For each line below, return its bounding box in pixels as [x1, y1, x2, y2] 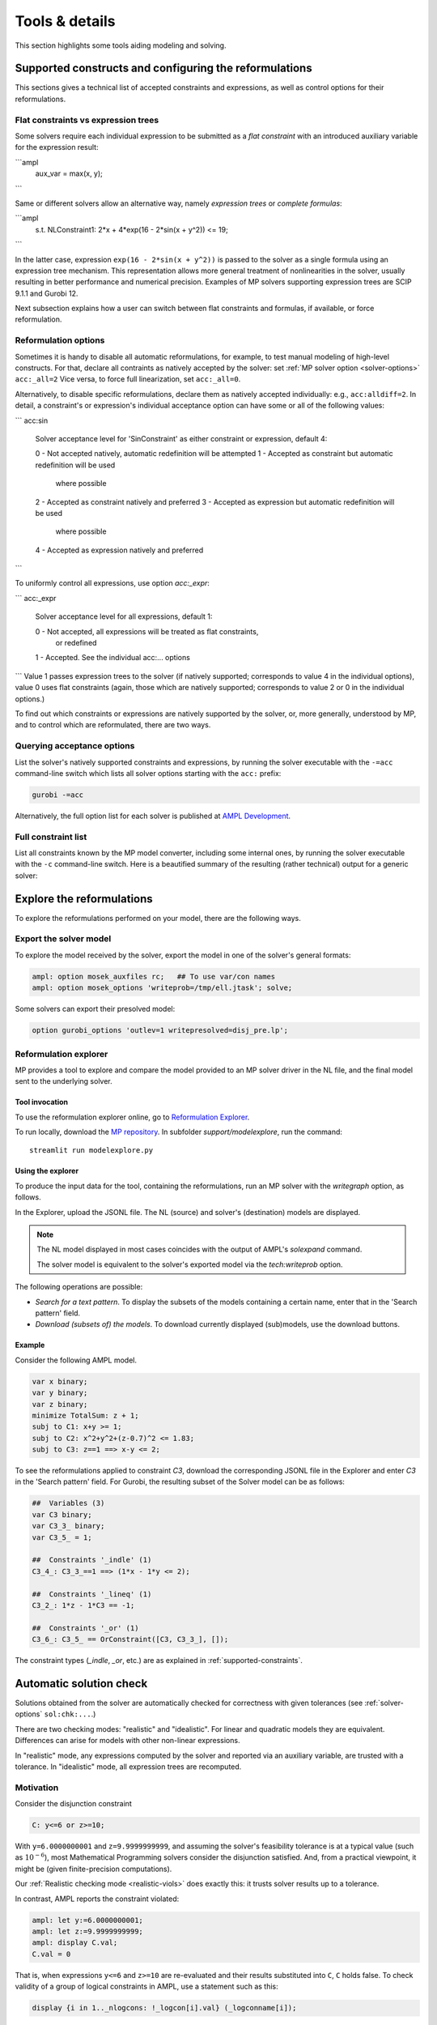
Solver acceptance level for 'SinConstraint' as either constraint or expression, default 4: [35, 433, 328, 443]
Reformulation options [15, 335, 105, 346]
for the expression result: [15, 143, 99, 152]
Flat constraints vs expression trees [15, 114, 159, 126]
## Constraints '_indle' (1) [32, 1555, 152, 1565]
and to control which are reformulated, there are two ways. [15, 720, 211, 730]
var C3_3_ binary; [32, 1521, 105, 1531]
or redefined [55, 638, 97, 648]
